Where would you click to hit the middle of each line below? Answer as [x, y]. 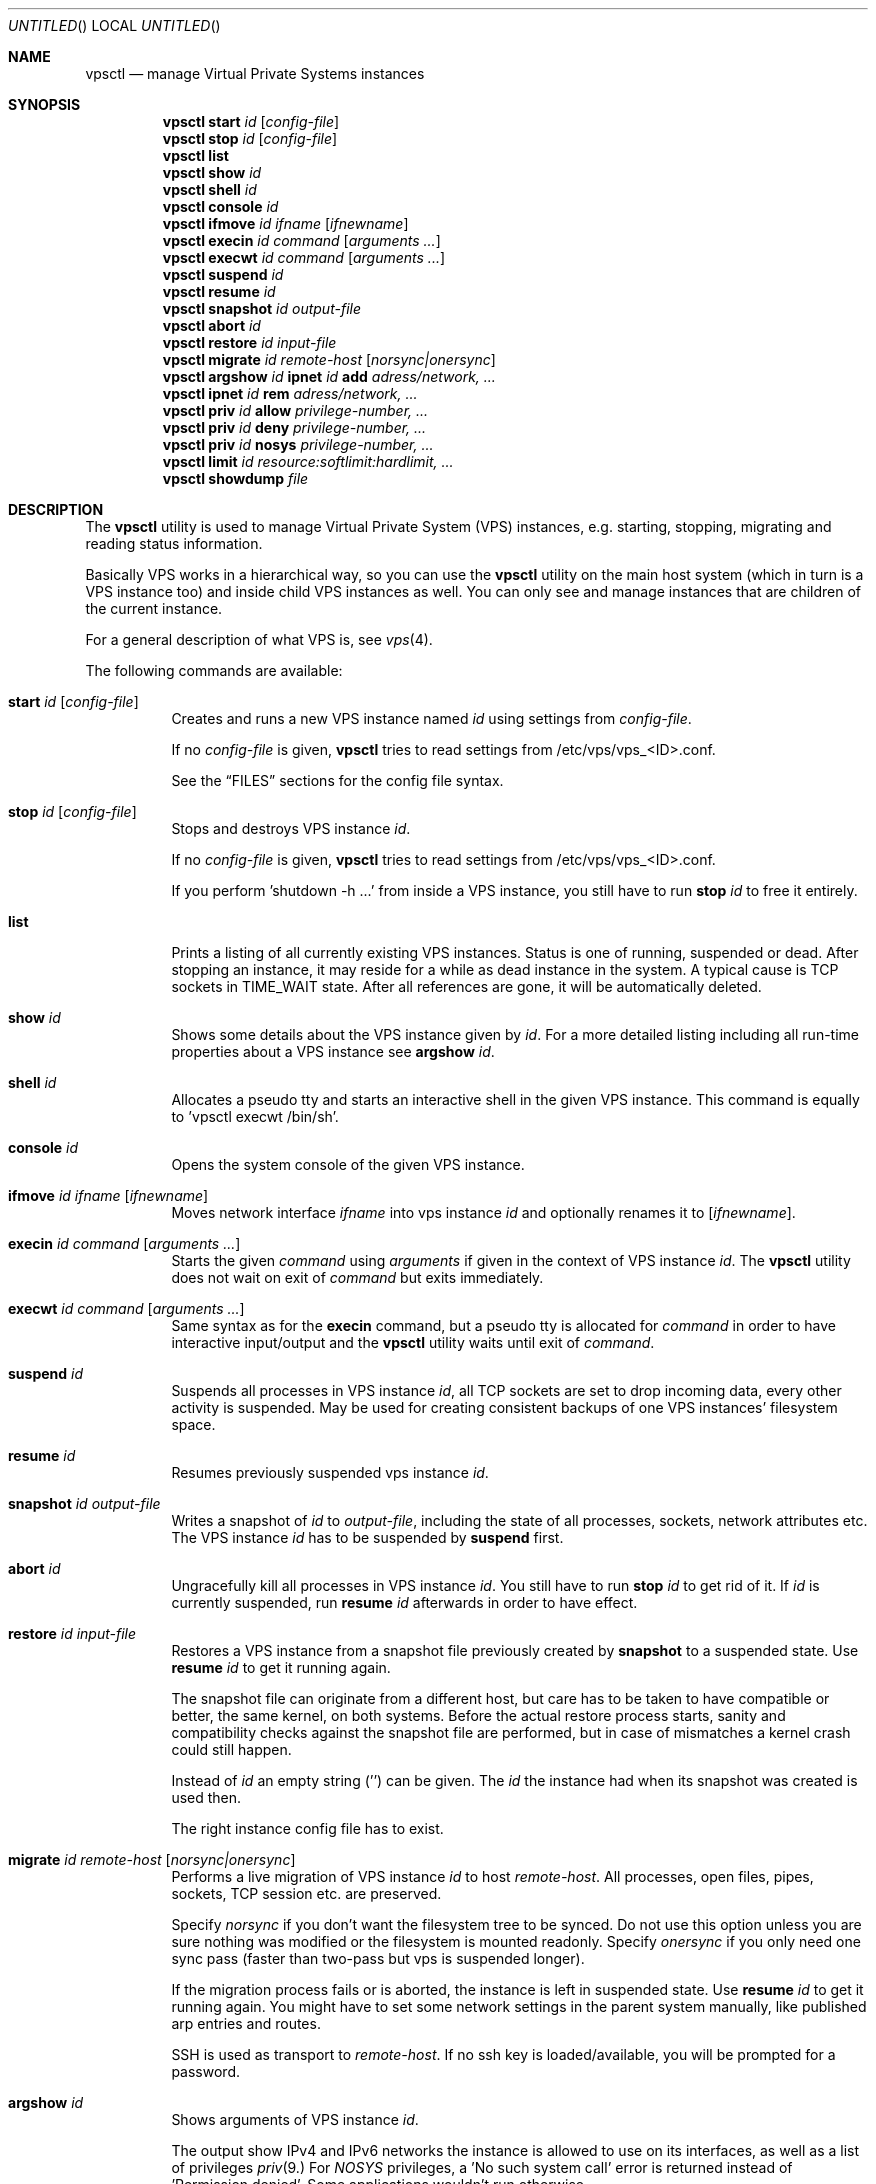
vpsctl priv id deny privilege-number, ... [294, 427]
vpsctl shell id [209, 189]
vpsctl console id [220, 206]
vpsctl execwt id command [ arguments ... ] [304, 257]
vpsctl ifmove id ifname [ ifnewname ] [285, 223]
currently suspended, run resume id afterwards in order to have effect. [404, 1602]
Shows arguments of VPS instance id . [295, 2119]
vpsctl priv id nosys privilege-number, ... [298, 444]
